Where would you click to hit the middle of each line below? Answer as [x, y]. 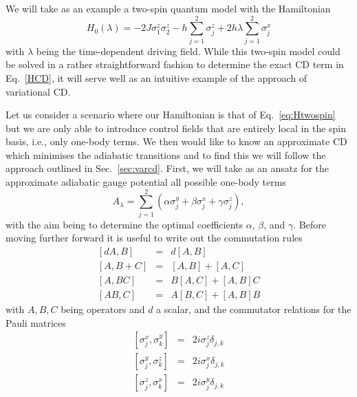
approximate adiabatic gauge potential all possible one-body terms [146, 182]
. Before [310, 224]
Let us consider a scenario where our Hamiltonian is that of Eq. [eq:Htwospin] [171, 115]
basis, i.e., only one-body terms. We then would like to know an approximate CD [176, 141]
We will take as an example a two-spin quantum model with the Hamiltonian [168, 8]
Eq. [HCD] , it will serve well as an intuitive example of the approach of [156, 77]
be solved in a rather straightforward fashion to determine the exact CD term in [175, 64]
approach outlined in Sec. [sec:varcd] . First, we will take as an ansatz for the [167, 168]
